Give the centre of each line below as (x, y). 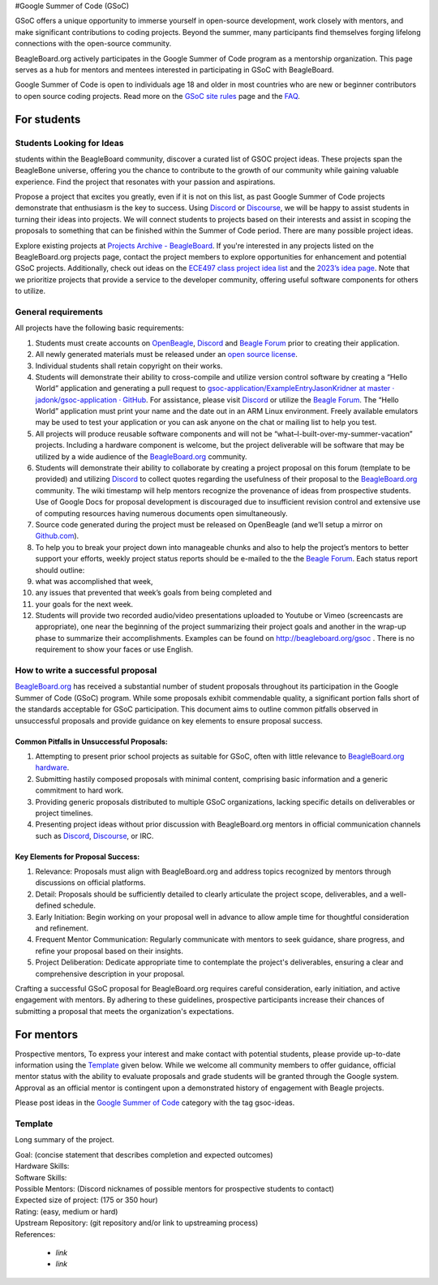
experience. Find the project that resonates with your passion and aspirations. (145, 182)
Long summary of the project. (65, 1140)
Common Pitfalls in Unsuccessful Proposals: (91, 741)
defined (48, 905)
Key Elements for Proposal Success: (77, 857)
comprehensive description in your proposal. (110, 973)
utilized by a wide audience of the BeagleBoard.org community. (141, 456)
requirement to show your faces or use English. (114, 650)
